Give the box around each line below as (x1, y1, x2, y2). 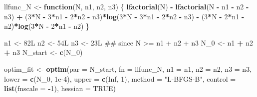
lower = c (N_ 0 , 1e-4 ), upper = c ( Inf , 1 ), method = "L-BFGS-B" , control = (4, 73, 236, 84)
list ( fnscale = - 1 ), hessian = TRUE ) (4, 83, 116, 94)
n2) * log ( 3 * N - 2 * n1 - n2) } (4, 21, 90, 31)
